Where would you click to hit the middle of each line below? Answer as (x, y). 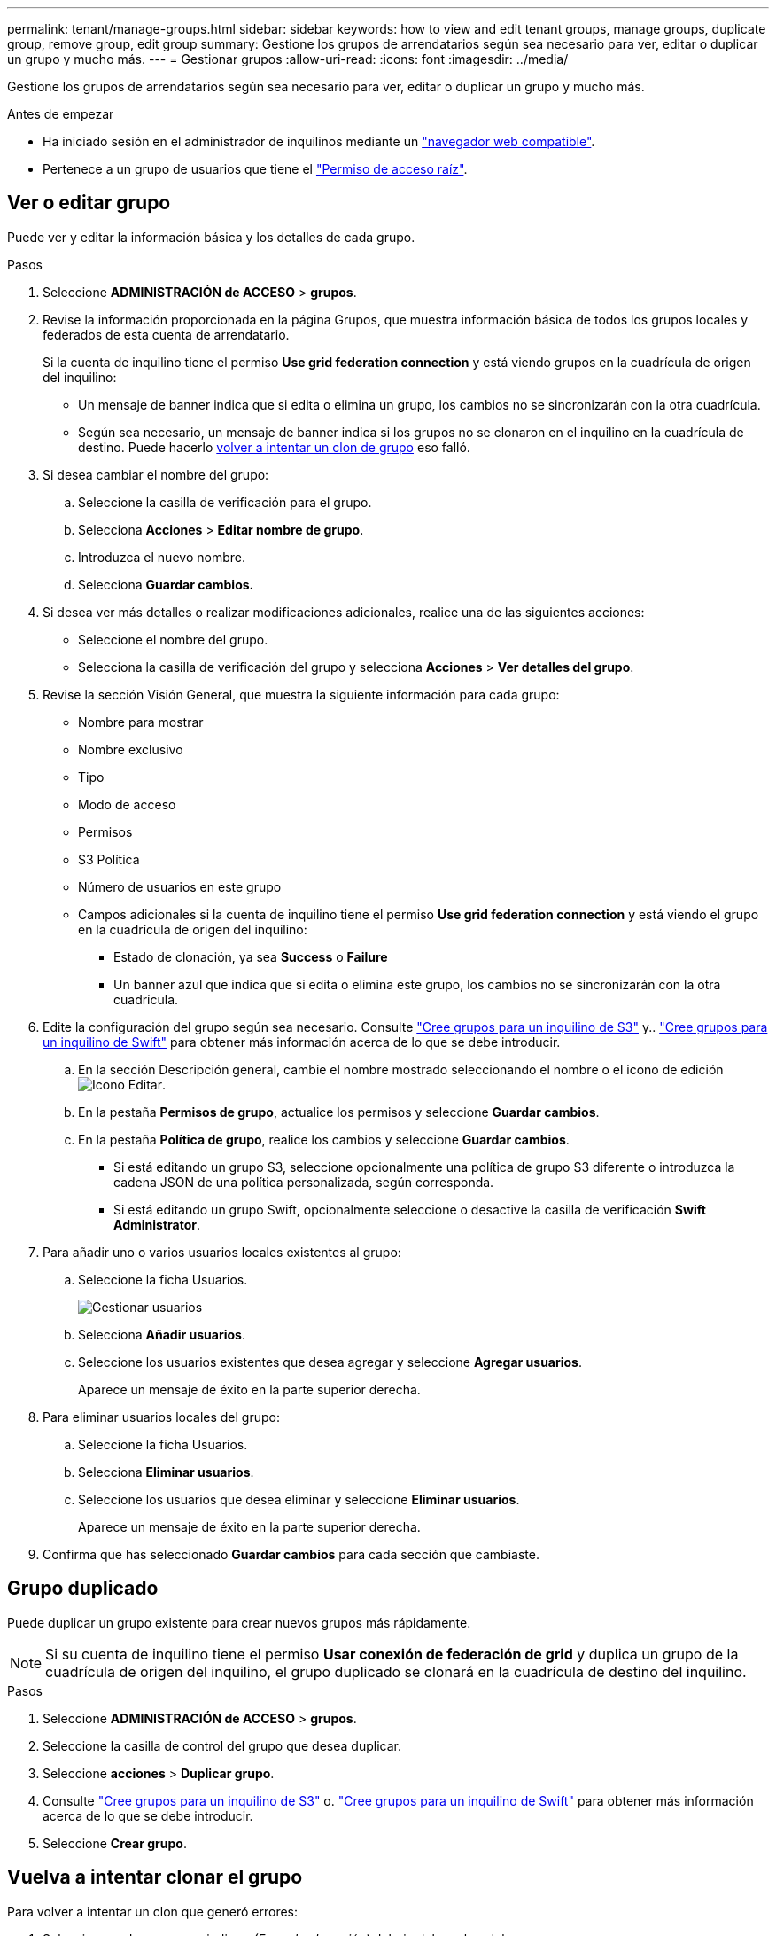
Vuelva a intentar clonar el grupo (155, 1877)
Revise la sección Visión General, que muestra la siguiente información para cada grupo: (301, 694)
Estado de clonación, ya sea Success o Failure (251, 956)
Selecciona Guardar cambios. (166, 584)
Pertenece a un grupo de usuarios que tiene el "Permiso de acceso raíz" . (255, 169)
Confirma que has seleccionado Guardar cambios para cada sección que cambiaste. (291, 1554)
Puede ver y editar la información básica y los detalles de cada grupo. (211, 237)
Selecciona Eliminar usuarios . (166, 1472)
